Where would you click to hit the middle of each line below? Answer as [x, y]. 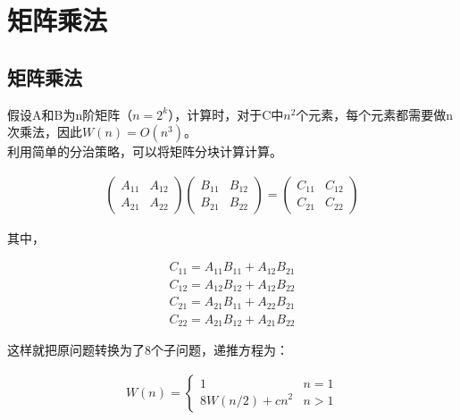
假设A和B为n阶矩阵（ [70, 114]
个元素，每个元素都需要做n [375, 114]
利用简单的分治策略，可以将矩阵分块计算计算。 [145, 151]
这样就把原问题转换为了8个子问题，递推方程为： [148, 350]
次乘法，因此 [45, 132]
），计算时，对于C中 [226, 114]
